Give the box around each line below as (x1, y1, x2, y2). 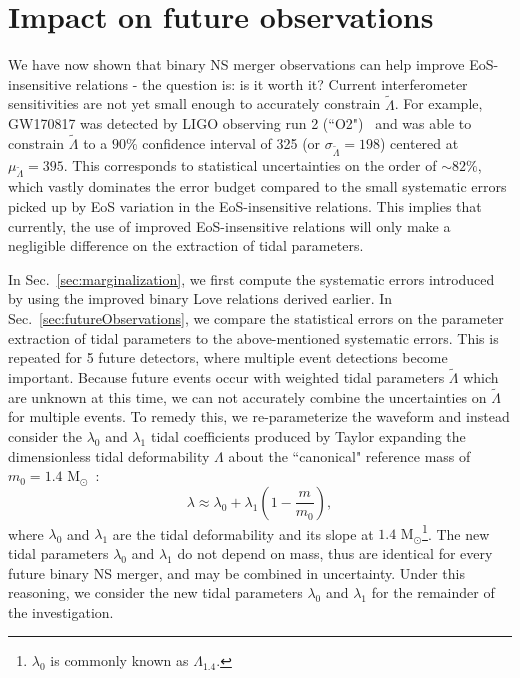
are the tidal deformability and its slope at (112, 523, 374, 544)
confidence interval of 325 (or (142, 132, 321, 153)
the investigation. (8, 601, 114, 622)
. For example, (394, 93, 483, 114)
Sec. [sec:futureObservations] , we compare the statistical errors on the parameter (8, 308, 504, 328)
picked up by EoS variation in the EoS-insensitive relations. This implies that (8, 196, 482, 217)
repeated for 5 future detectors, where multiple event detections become (8, 347, 448, 368)
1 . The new (422, 520, 490, 544)
